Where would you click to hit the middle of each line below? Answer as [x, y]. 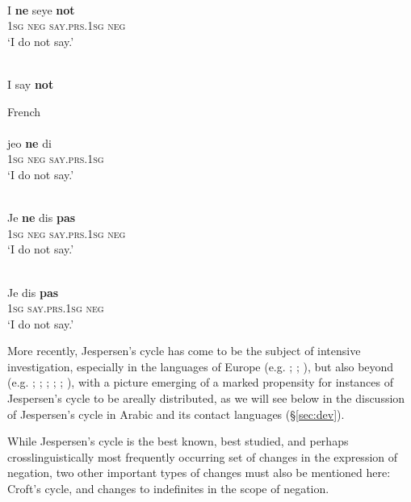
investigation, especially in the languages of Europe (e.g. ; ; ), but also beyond [201, 366]
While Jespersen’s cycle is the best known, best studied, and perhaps [178, 441]
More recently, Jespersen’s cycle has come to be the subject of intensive [184, 351]
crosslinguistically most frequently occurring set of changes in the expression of [203, 456]
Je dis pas [33, 292]
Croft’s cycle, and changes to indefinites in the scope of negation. [168, 489]
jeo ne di [29, 142]
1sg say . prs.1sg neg [56, 308]
